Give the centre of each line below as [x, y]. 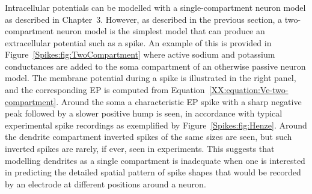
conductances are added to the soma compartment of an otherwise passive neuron [155, 66]
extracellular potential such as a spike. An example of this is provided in [138, 42]
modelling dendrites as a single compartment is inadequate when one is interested [155, 160]
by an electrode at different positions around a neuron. [106, 183]
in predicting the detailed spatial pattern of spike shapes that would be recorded [153, 172]
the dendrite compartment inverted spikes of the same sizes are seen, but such [148, 137]
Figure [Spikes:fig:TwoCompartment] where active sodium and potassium [140, 54]
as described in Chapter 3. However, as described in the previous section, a [144, 19]
